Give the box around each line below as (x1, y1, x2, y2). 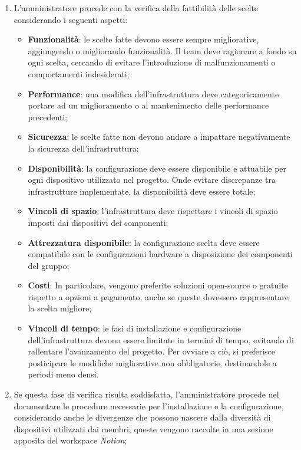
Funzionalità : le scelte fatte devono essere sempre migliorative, (28, 33, 259, 45)
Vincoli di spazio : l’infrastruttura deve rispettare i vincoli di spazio (28, 205, 278, 217)
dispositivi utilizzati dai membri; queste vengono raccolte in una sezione (14, 422, 273, 435)
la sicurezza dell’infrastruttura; (28, 142, 139, 154)
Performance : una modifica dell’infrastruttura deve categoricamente (28, 87, 279, 100)
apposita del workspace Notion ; (14, 434, 127, 446)
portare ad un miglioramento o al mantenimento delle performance (28, 99, 269, 111)
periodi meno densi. (28, 368, 99, 380)
